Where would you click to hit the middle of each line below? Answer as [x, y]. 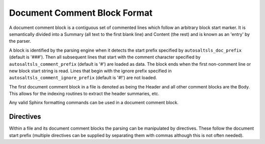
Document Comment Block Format [81, 13]
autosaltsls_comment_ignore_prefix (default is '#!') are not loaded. [83, 78]
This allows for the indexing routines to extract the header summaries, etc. [84, 94]
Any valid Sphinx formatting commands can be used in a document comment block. [94, 103]
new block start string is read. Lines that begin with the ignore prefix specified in [90, 71]
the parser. [20, 41]
